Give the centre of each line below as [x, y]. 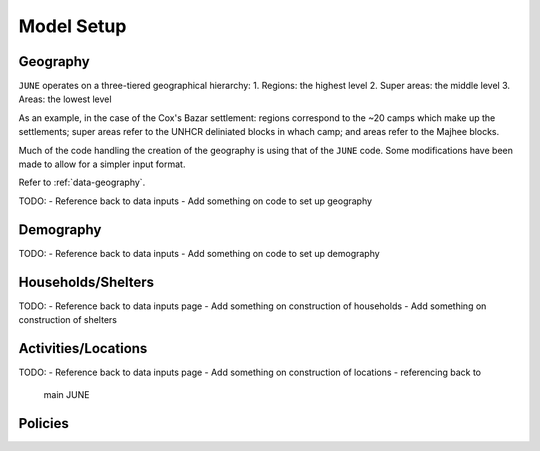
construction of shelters [67, 319]
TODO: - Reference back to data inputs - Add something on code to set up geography [195, 201]
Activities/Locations [83, 348]
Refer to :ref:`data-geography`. [82, 182]
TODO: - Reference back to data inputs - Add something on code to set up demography [199, 253]
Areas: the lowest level [65, 99]
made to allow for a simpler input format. [102, 164]
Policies [44, 423]
